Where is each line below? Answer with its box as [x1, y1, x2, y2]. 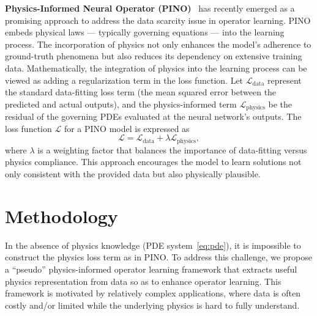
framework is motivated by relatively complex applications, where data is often [5, 287, 300, 299]
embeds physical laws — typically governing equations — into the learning [5, 26, 285, 39]
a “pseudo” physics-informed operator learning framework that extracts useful [5, 262, 297, 275]
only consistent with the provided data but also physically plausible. [5, 167, 261, 180]
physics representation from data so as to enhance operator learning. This [5, 274, 282, 287]
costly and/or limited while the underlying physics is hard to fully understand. [5, 298, 300, 311]
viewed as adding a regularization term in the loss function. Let [5, 73, 244, 86]
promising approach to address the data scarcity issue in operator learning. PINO [5, 13, 311, 26]
